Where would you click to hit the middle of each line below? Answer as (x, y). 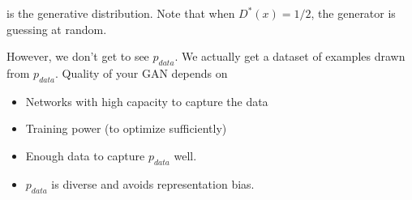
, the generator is (353, 13)
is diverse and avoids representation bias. (153, 183)
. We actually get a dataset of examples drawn (290, 56)
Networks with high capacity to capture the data (147, 101)
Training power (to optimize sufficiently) (126, 128)
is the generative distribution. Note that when (121, 13)
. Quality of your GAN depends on (141, 72)
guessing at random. (57, 29)
